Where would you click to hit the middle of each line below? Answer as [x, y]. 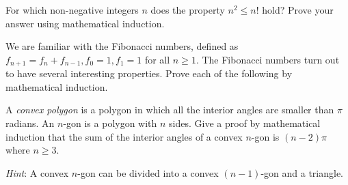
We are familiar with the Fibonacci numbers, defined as [122, 46]
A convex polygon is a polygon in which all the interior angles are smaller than [170, 110]
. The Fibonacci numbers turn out [268, 59]
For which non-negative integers [72, 10]
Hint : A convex [37, 172]
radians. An [30, 123]
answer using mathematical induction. [85, 23]
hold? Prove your [298, 10]
